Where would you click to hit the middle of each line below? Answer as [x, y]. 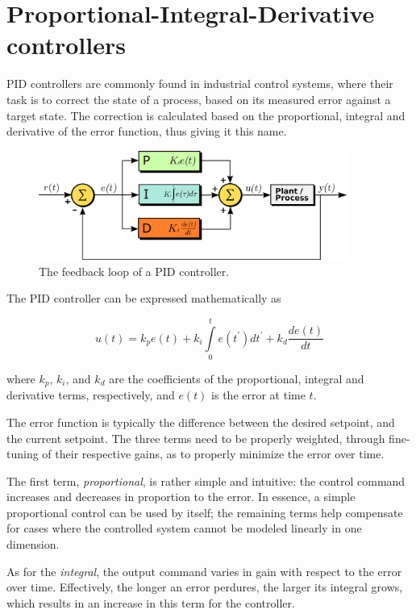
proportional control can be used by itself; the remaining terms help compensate [205, 512]
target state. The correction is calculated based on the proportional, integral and [206, 115]
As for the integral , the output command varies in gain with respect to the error [204, 571]
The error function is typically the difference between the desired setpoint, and [201, 422]
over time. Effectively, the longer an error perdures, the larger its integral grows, [205, 587]
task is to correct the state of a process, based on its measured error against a [199, 99]
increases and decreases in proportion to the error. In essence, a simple [181, 497]
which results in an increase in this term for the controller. [151, 602]
